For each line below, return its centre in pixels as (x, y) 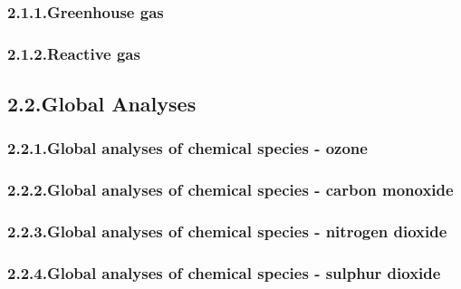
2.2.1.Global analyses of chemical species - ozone (187, 148)
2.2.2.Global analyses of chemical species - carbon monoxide (230, 190)
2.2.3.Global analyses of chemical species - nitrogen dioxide (227, 231)
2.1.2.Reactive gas (74, 53)
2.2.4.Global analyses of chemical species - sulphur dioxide (224, 272)
